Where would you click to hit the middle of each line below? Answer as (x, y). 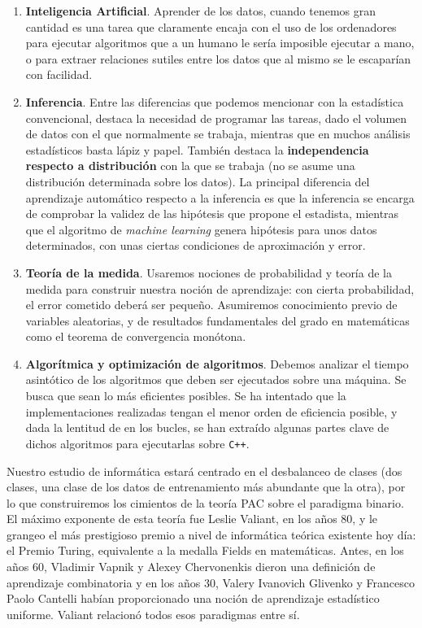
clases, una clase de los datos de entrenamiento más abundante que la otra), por (206, 487)
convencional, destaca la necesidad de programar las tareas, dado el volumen (216, 118)
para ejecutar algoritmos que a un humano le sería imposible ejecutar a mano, (220, 43)
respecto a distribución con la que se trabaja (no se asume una (190, 166)
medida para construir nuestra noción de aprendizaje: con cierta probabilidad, (220, 288)
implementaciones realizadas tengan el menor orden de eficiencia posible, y (211, 411)
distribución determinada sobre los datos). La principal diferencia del (198, 181)
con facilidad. (59, 74)
